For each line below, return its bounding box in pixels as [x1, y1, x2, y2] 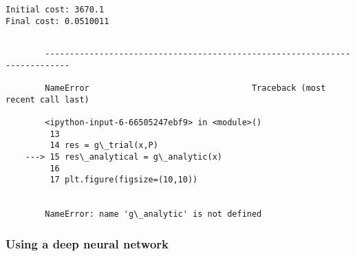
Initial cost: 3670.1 [6, 5, 105, 14]
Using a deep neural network [6, 235, 169, 252]
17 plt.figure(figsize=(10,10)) [50, 175, 198, 185]
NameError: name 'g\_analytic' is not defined [45, 209, 262, 220]
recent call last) [6, 94, 89, 105]
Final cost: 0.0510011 [6, 16, 109, 26]
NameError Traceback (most [45, 83, 326, 93]
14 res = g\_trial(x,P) [50, 140, 158, 151]
